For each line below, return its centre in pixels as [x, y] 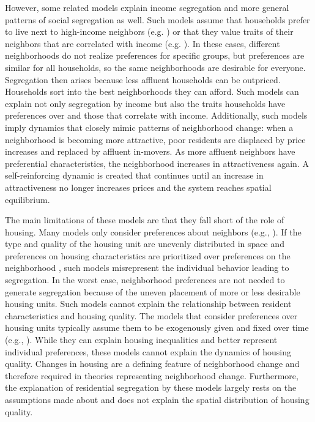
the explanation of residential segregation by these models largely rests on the [151, 387]
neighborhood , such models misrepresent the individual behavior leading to [147, 268]
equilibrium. [28, 199]
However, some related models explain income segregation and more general [147, 7]
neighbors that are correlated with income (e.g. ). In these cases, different [143, 43]
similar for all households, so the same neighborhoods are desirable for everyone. [155, 67]
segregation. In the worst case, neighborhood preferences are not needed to [145, 280]
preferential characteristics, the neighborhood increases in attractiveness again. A [157, 163]
